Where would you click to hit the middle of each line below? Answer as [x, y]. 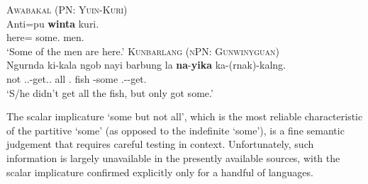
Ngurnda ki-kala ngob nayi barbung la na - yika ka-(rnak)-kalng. [146, 65]
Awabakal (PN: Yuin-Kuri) [67, 9]
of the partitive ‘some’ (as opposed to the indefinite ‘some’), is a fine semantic [175, 130]
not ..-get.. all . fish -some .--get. [77, 78]
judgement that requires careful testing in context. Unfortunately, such [160, 144]
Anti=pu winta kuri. [53, 23]
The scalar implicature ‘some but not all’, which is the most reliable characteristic [185, 116]
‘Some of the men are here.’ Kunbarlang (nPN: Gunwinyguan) [143, 51]
